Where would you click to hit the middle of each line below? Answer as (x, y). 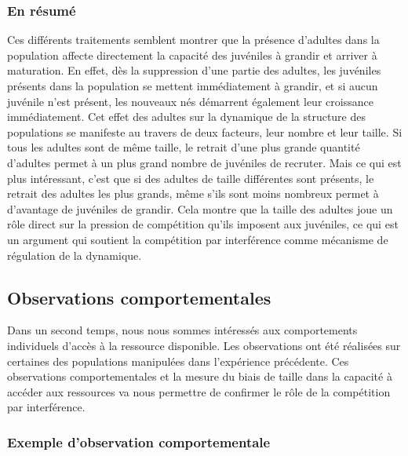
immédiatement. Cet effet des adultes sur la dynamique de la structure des (187, 117)
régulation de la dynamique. (75, 255)
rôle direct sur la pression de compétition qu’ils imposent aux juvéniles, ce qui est (203, 224)
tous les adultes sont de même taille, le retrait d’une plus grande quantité (184, 147)
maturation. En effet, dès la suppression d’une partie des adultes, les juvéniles (194, 70)
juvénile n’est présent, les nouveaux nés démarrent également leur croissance (190, 101)
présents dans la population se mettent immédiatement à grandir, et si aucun (193, 86)
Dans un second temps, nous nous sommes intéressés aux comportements (182, 330)
